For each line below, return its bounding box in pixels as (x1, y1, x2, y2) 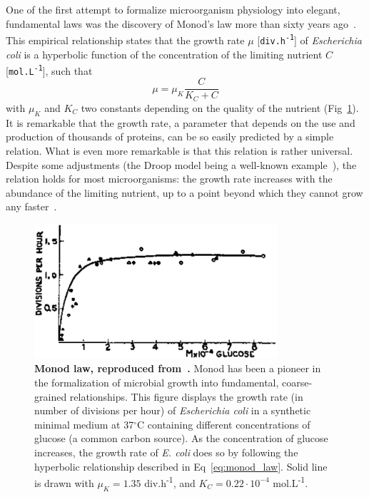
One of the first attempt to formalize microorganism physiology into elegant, (6, 2, 340, 16)
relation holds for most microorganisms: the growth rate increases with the (6, 171, 333, 186)
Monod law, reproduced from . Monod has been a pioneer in (34, 361, 321, 376)
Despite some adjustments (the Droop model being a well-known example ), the (6, 157, 357, 172)
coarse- (282, 375, 313, 390)
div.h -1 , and (144, 473, 196, 490)
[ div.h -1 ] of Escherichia (257, 32, 362, 47)
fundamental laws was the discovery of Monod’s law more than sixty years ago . (6, 16, 356, 31)
